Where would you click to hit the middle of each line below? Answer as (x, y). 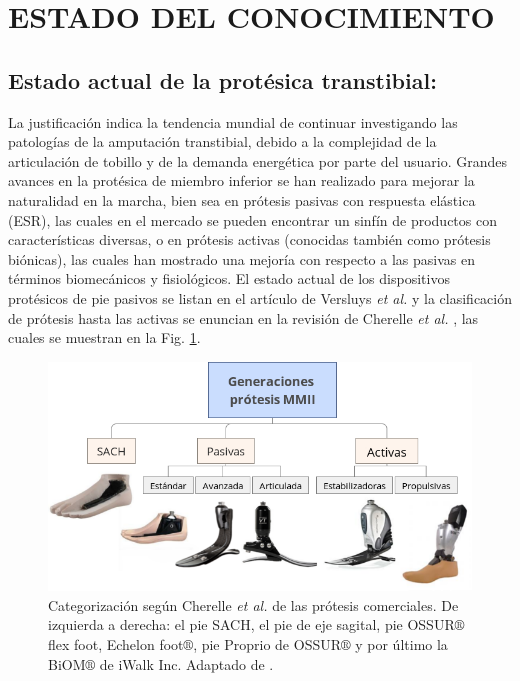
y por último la (401, 644)
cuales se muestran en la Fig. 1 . (104, 337)
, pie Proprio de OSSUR (267, 644)
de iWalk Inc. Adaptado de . (186, 663)
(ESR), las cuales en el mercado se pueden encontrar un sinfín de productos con (252, 219)
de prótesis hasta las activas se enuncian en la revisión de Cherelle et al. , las (243, 317)
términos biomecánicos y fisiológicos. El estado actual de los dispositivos (229, 278)
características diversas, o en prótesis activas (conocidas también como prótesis (249, 239)
